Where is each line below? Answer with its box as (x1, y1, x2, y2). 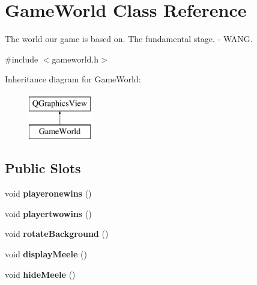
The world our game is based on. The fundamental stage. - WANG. (5, 32, 253, 45)
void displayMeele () (5, 248, 87, 260)
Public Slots (5, 159, 81, 177)
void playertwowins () (5, 207, 92, 219)
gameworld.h (52, 52, 98, 65)
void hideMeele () (5, 268, 76, 280)
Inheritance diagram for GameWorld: (5, 73, 141, 85)
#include (5, 52, 38, 65)
